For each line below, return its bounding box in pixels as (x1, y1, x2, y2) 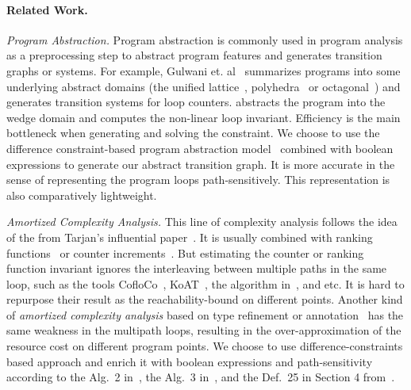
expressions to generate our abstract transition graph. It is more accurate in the (6, 155, 395, 172)
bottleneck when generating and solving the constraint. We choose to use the (6, 124, 380, 141)
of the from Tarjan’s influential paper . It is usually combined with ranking (6, 228, 373, 245)
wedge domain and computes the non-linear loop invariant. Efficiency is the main (6, 109, 401, 125)
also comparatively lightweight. (6, 186, 157, 203)
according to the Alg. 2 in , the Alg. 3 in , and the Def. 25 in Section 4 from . (6, 369, 395, 385)
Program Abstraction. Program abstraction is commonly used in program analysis (6, 31, 403, 48)
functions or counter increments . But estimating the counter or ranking (6, 244, 364, 261)
